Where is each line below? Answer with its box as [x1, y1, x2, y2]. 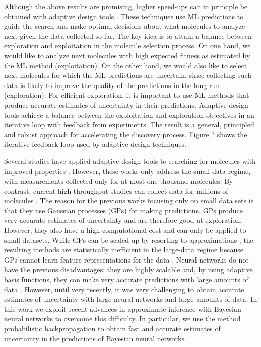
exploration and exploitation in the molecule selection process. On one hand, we [4, 40, 251, 51]
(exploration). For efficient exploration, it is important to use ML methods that [4, 90, 249, 100]
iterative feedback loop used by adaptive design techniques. [4, 139, 186, 149]
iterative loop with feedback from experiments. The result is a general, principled [4, 119, 254, 130]
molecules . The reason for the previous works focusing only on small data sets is [4, 195, 254, 206]
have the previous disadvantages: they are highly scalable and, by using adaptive [4, 264, 253, 275]
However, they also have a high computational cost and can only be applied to [4, 225, 246, 235]
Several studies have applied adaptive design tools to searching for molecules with [4, 155, 256, 166]
